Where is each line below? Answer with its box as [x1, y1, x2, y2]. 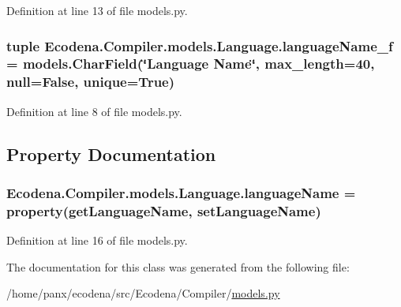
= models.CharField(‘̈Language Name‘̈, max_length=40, [6, 54, 375, 73]
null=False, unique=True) [6, 72, 175, 92]
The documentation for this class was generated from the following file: [6, 258, 350, 275]
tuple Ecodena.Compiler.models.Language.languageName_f [6, 36, 393, 55]
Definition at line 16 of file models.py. [6, 232, 188, 249]
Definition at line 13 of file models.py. [6, 2, 188, 18]
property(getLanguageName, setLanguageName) [6, 200, 321, 220]
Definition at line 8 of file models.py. [6, 103, 182, 119]
